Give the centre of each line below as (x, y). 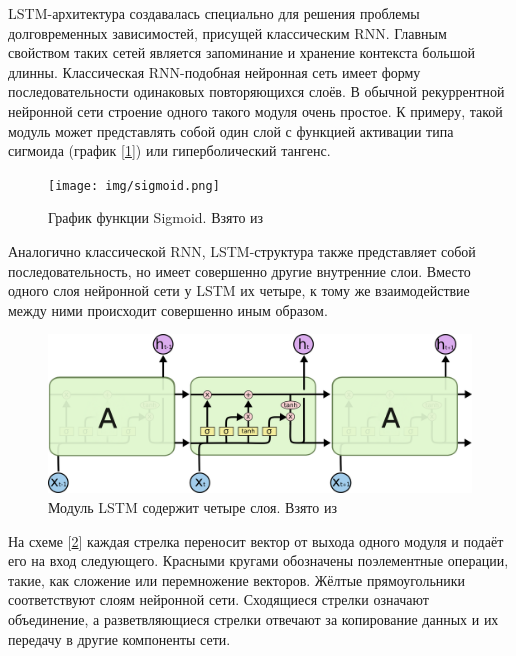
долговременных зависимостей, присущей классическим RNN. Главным (227, 32)
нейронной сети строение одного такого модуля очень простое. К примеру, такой (255, 110)
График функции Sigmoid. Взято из (156, 217)
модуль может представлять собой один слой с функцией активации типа (231, 130)
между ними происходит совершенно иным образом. (168, 309)
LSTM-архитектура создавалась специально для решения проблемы (214, 13)
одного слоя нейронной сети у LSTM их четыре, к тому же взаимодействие (239, 290)
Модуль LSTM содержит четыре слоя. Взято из (192, 506)
